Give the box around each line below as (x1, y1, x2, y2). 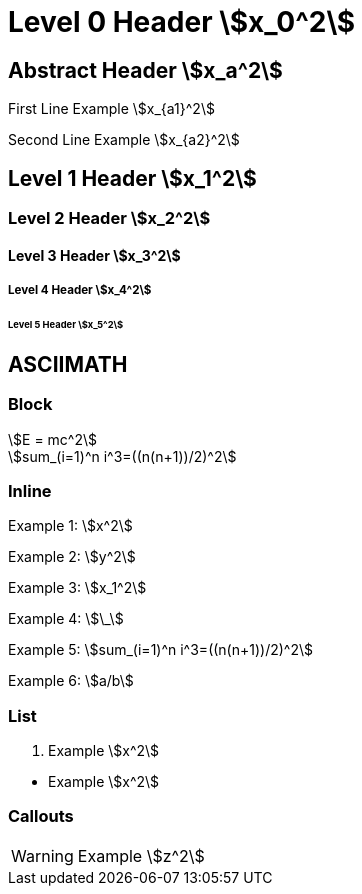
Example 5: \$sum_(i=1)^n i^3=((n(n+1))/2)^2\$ (8, 641, 314, 659)
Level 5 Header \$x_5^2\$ (8, 318, 124, 330)
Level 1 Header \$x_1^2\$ (8, 165, 257, 191)
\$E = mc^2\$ (8, 430, 98, 448)
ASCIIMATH (8, 351, 128, 377)
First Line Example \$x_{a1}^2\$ (8, 100, 215, 118)
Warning (11, 845, 74, 866)
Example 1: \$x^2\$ (8, 517, 133, 535)
